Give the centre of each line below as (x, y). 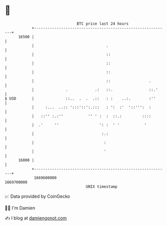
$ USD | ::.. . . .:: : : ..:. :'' (80, 98)
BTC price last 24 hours (103, 24)
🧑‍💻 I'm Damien (20, 208)
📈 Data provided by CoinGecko (37, 196)
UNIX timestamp (102, 186)
